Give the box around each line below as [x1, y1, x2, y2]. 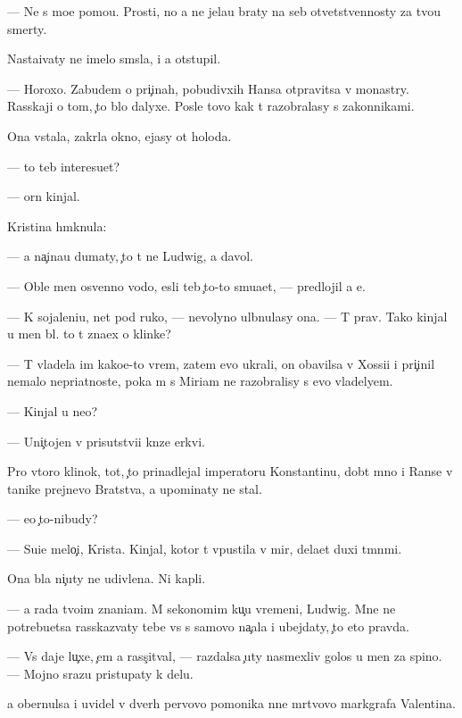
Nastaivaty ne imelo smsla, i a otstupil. [7, 49, 221, 68]
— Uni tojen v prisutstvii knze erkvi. [7, 431, 205, 450]
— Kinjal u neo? [7, 401, 98, 420]
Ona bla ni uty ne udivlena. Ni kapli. [7, 569, 206, 588]
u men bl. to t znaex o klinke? [7, 324, 171, 343]
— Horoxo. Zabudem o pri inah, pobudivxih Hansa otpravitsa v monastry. [7, 79, 409, 97]
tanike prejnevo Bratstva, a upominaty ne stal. [7, 479, 262, 497]
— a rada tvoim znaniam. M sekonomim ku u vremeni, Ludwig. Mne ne [7, 599, 396, 618]
